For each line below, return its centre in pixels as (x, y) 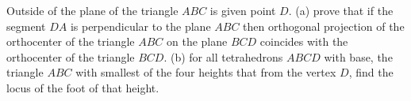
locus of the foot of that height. (83, 87)
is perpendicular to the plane (140, 26)
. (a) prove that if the (341, 10)
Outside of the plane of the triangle (92, 10)
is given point (243, 10)
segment (26, 26)
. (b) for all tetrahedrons (223, 56)
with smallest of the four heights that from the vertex (206, 72)
